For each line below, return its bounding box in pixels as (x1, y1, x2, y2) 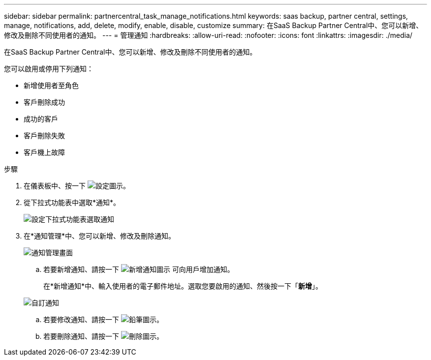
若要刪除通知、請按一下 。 (43, 332, 163, 340)
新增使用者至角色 (24, 81, 79, 90)
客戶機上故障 (24, 148, 65, 156)
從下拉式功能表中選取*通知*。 (24, 198, 121, 207)
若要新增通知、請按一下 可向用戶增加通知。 (43, 265, 234, 273)
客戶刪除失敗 (24, 131, 65, 140)
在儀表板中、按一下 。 (24, 181, 130, 190)
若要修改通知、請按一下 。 (43, 315, 163, 324)
